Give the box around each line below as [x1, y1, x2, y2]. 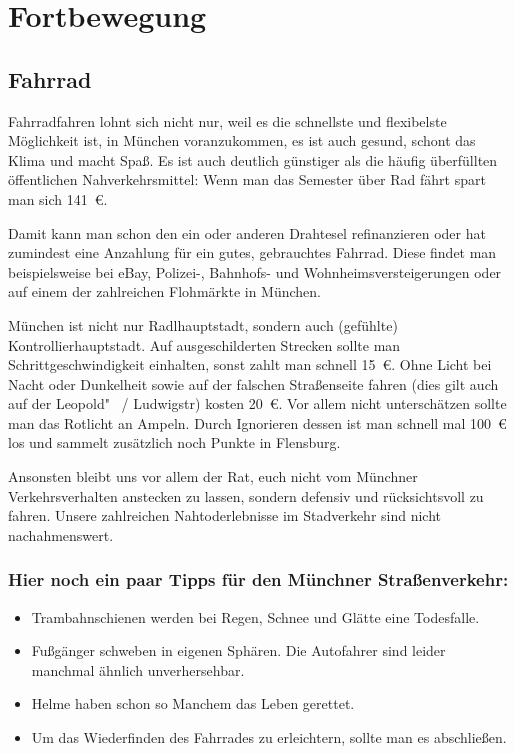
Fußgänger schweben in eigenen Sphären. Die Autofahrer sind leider [31, 640, 446, 661]
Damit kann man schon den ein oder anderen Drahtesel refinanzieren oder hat [8, 222, 486, 243]
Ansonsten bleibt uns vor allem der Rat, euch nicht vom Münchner [8, 466, 418, 487]
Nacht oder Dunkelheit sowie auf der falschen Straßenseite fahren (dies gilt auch [8, 373, 499, 394]
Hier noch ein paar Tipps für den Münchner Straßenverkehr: [8, 567, 509, 592]
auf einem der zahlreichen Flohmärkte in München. [8, 281, 321, 302]
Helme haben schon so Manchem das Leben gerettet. [31, 693, 355, 714]
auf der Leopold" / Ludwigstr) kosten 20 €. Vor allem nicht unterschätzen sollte [8, 393, 507, 414]
